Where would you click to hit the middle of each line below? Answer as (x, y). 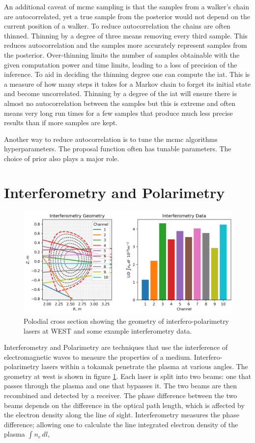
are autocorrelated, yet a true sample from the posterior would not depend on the (127, 16)
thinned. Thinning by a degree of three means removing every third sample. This (126, 35)
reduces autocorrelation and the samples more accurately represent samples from (126, 45)
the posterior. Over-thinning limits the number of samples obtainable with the (122, 54)
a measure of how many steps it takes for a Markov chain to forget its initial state (127, 84)
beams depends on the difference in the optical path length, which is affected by (124, 405)
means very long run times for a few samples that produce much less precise (118, 113)
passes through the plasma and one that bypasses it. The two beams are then (120, 386)
